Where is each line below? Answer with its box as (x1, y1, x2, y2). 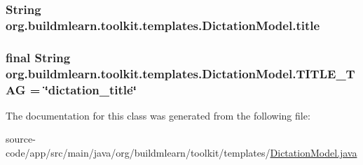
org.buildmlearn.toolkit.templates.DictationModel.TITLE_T (6, 64, 355, 82)
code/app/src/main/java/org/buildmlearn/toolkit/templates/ (6, 145, 270, 160)
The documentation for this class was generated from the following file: (6, 108, 310, 122)
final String (6, 48, 71, 66)
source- (6, 131, 36, 146)
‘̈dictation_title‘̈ (44, 80, 137, 98)
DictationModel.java (270, 145, 357, 160)
